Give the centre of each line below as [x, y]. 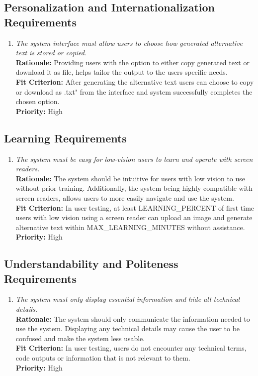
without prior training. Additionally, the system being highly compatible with [134, 188]
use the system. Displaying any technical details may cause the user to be [128, 328]
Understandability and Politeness [91, 264]
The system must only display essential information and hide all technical [128, 299]
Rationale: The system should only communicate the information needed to [133, 318]
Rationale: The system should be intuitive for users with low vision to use [130, 178]
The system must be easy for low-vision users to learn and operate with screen [134, 159]
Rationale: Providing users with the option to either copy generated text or [132, 62]
